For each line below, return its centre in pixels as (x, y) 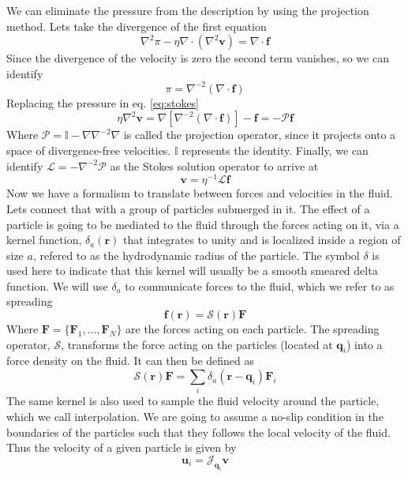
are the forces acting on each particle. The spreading (253, 329)
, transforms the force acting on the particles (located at (197, 344)
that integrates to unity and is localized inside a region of (262, 240)
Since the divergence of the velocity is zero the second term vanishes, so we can (198, 58)
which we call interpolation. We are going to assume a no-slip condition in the (195, 416)
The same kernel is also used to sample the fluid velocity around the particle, (193, 401)
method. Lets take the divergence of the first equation (137, 26)
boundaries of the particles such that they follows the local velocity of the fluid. (198, 432)
